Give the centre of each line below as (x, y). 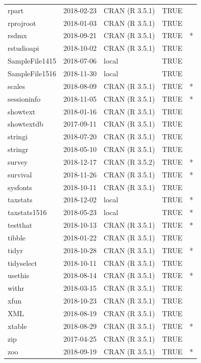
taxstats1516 (27, 212)
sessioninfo (24, 98)
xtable (17, 326)
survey (18, 161)
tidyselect (23, 263)
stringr (18, 149)
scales (17, 86)
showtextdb (26, 124)
